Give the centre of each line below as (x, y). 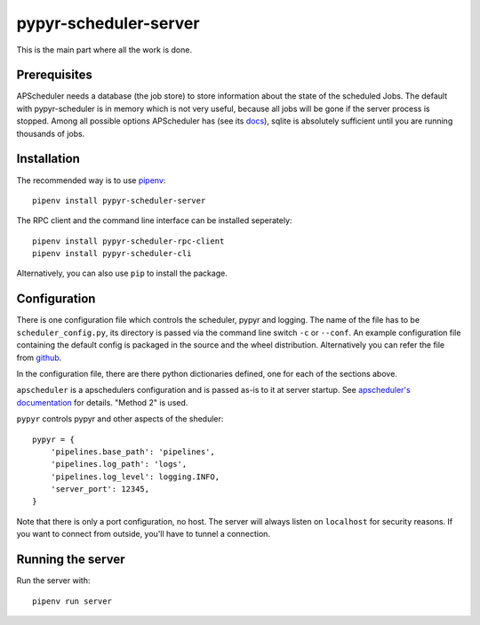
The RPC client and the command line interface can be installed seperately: (154, 220)
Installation (48, 159)
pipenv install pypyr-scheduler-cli (112, 254)
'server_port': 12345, (100, 489)
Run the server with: (53, 581)
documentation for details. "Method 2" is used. (102, 402)
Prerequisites (54, 75)
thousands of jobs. (51, 133)
